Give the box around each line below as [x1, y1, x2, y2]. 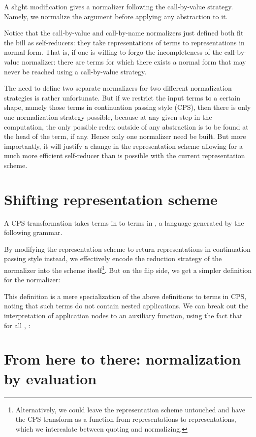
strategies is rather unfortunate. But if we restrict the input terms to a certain [4, 92, 240, 102]
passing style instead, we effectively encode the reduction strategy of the [4, 253, 222, 264]
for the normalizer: [4, 274, 61, 285]
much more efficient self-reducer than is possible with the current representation [4, 150, 245, 161]
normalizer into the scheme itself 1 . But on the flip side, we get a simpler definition [4, 264, 252, 275]
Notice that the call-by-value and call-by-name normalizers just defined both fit [4, 28, 244, 38]
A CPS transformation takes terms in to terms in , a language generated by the [4, 217, 244, 228]
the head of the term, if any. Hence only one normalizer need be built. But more [4, 131, 246, 141]
